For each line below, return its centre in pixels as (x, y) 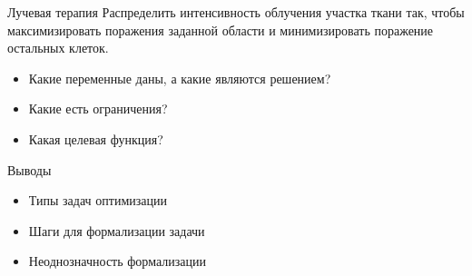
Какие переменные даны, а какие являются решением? (180, 78)
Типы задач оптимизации (98, 200)
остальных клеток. (58, 48)
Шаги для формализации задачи (117, 230)
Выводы (29, 169)
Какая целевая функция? (96, 138)
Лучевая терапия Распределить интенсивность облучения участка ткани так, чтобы (236, 12)
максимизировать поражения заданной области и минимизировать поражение (221, 30)
